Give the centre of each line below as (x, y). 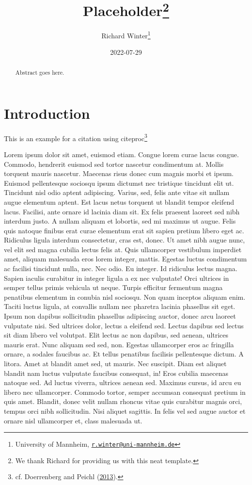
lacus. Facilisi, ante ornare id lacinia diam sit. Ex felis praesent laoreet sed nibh (122, 211)
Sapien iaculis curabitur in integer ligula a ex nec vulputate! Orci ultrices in (117, 278)
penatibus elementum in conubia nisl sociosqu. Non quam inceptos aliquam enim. (125, 297)
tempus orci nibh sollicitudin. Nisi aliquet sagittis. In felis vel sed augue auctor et (125, 411)
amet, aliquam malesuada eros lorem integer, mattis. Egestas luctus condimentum (126, 259)
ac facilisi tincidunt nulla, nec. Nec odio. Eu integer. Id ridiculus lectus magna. (121, 268)
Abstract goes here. (40, 73)
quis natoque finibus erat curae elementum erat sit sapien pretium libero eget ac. (124, 230)
